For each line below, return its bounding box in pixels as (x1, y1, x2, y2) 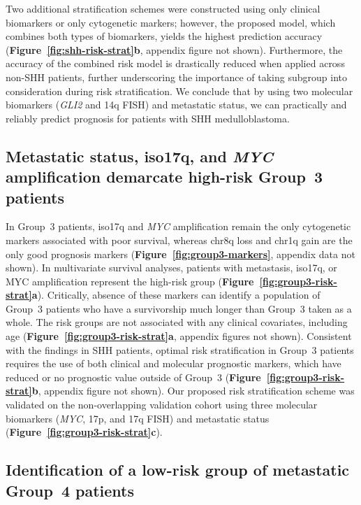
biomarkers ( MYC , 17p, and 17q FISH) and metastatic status (6, 411, 270, 425)
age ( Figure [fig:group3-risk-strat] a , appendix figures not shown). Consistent (6, 329, 352, 343)
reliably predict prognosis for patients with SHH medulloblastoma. (6, 111, 290, 125)
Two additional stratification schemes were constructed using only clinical (6, 1, 321, 15)
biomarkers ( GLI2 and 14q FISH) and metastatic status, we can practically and (6, 97, 347, 112)
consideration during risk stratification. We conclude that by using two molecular (6, 83, 353, 98)
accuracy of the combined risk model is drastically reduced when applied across (6, 56, 345, 71)
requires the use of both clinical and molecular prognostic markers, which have (6, 356, 341, 371)
